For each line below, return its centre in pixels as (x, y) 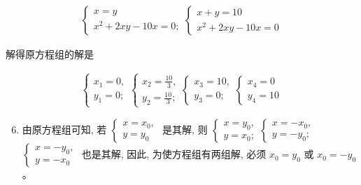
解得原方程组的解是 (50, 54)
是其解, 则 (185, 129)
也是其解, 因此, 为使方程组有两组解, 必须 (174, 154)
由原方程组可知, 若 (64, 129)
